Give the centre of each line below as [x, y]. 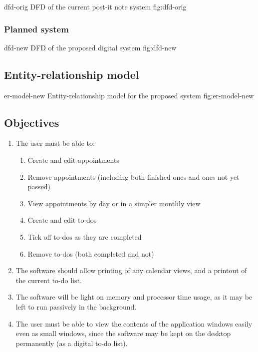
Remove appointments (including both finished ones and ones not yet [133, 176]
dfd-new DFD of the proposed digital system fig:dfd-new [90, 47]
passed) [39, 186]
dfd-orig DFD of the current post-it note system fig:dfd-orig [95, 6]
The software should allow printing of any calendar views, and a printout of [131, 270]
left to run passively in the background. [76, 306]
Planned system [36, 29]
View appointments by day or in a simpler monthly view [114, 203]
